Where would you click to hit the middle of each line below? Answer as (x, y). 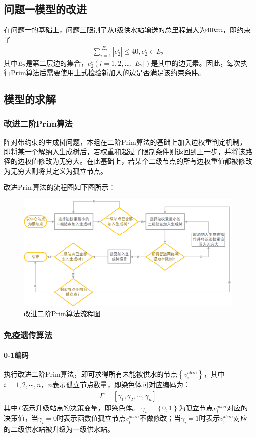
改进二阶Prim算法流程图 (62, 313)
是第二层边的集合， (57, 63)
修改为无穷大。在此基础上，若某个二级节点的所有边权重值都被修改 (145, 161)
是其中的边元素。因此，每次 (196, 63)
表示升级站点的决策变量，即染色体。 (80, 407)
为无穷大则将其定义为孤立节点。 (56, 170)
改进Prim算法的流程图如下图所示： (60, 187)
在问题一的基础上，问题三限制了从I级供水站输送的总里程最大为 (105, 30)
